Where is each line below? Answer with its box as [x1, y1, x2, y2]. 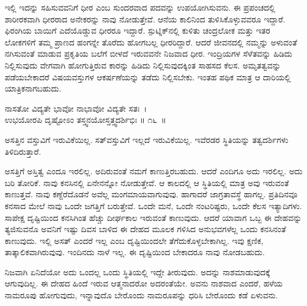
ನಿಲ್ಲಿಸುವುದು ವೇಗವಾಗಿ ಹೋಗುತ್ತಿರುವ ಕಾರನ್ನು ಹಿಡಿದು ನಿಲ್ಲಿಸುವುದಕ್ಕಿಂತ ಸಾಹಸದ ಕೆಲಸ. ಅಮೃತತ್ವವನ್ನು [5, 58, 281, 71]
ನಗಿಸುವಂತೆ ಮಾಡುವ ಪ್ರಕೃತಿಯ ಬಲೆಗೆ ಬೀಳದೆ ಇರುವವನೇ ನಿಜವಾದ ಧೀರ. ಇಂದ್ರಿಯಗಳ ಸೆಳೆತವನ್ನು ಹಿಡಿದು [5, 47, 293, 60]
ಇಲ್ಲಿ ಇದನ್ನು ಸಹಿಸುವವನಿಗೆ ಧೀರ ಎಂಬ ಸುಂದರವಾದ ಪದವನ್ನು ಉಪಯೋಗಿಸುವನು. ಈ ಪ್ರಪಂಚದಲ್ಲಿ [5, 1, 276, 13]
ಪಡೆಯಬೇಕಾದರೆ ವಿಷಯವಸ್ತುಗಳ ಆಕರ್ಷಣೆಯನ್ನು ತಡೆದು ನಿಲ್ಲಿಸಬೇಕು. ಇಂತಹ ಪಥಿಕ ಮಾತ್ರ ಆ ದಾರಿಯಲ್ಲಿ [5, 70, 291, 83]
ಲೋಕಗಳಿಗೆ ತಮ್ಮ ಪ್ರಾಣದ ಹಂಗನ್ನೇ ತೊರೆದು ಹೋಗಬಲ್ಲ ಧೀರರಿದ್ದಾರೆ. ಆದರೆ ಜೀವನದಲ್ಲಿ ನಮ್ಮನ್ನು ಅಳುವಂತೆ [5, 35, 298, 48]
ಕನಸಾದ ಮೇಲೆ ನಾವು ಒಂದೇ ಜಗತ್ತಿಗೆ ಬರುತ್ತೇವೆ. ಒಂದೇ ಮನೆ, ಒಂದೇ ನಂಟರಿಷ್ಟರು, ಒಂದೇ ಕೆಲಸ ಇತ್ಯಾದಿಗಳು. [5, 199, 302, 211]
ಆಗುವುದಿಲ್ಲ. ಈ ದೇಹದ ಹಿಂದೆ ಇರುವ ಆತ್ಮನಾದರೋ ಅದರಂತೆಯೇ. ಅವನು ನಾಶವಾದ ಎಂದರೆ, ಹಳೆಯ [5, 277, 283, 289]
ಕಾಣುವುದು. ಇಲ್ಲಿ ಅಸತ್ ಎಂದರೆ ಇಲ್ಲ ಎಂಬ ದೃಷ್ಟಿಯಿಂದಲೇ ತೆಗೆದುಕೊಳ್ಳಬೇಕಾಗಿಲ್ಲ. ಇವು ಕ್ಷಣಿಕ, [5, 234, 264, 246]
